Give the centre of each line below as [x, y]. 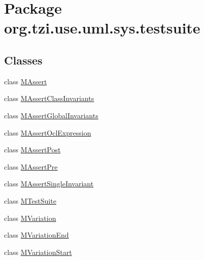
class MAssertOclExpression [48, 132]
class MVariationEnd [37, 235]
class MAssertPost [32, 150]
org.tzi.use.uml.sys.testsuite [102, 28]
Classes [23, 60]
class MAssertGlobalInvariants [51, 115]
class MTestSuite [30, 200]
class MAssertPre [31, 166]
